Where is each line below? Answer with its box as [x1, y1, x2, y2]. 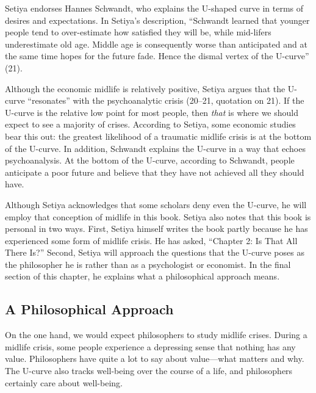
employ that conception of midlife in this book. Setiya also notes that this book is [5, 210, 311, 223]
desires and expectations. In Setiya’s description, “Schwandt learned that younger [5, 13, 310, 26]
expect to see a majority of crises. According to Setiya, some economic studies [5, 118, 296, 131]
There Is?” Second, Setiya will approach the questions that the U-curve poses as [5, 246, 304, 259]
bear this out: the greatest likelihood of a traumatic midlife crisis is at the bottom [5, 129, 312, 142]
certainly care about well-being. [5, 376, 123, 389]
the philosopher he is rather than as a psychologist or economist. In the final [5, 258, 291, 270]
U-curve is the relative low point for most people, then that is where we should [5, 106, 298, 118]
